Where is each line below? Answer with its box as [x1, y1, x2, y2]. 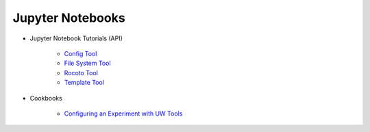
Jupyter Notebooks [12, 10, 126, 25]
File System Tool [64, 59, 111, 68]
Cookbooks [29, 94, 63, 102]
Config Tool [64, 49, 97, 57]
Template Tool [64, 79, 104, 87]
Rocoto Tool [64, 68, 99, 77]
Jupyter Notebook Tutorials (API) [29, 34, 123, 42]
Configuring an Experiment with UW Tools [64, 109, 183, 118]
